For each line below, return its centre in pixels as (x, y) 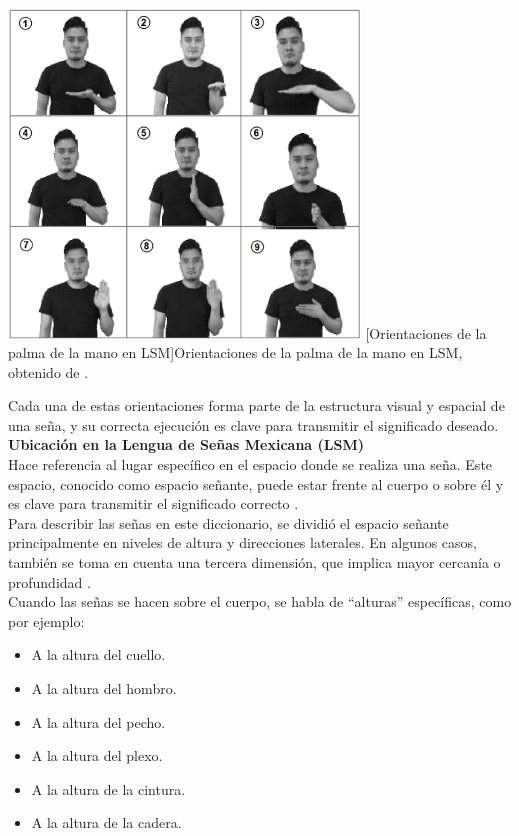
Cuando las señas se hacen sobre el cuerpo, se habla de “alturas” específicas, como (260, 601)
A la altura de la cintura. (108, 788)
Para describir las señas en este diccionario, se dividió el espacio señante (228, 522)
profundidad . (49, 581)
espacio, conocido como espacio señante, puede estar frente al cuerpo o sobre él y (256, 483)
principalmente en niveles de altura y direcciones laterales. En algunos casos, (243, 542)
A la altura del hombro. (104, 688)
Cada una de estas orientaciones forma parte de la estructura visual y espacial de (256, 405)
